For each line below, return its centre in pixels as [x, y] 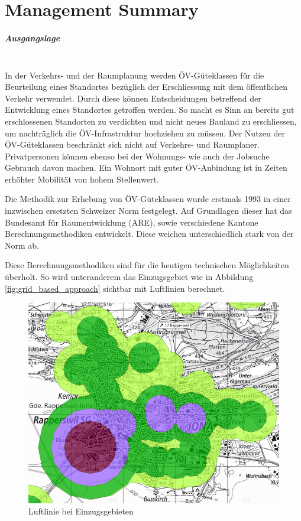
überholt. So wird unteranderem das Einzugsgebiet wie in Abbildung [129, 277]
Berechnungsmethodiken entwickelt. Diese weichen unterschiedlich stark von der [149, 234]
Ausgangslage [33, 38]
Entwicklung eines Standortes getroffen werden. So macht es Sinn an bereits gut [150, 110]
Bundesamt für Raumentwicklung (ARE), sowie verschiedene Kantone [132, 222]
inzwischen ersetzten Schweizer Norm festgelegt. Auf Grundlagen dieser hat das [148, 211]
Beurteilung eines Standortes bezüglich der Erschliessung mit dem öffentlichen [146, 87]
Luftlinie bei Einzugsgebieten [81, 511]
